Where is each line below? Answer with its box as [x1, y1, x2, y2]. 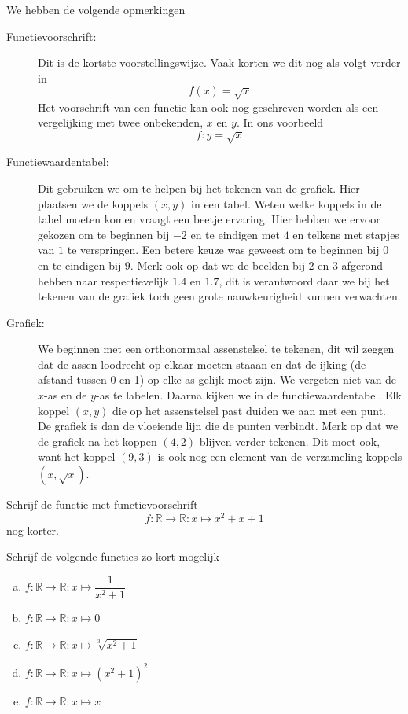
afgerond [341, 256, 384, 273]
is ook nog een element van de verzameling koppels [157, 448, 402, 465]
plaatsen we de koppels [38, 195, 149, 212]
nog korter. [6, 521, 59, 538]
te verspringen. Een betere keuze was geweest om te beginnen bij [67, 241, 380, 258]
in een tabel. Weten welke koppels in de [191, 195, 382, 212]
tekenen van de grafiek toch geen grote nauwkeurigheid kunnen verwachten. [38, 288, 401, 304]
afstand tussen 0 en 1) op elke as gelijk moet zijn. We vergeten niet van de [38, 371, 397, 388]
